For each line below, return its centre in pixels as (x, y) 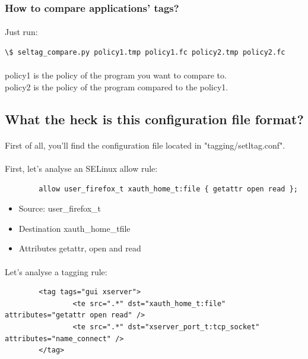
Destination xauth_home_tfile (74, 228)
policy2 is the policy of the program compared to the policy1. (117, 86)
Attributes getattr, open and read (80, 248)
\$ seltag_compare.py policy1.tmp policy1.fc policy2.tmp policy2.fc (145, 53)
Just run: (21, 32)
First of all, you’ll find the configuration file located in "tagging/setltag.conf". (145, 145)
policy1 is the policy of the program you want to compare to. (116, 75)
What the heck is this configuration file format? (154, 119)
